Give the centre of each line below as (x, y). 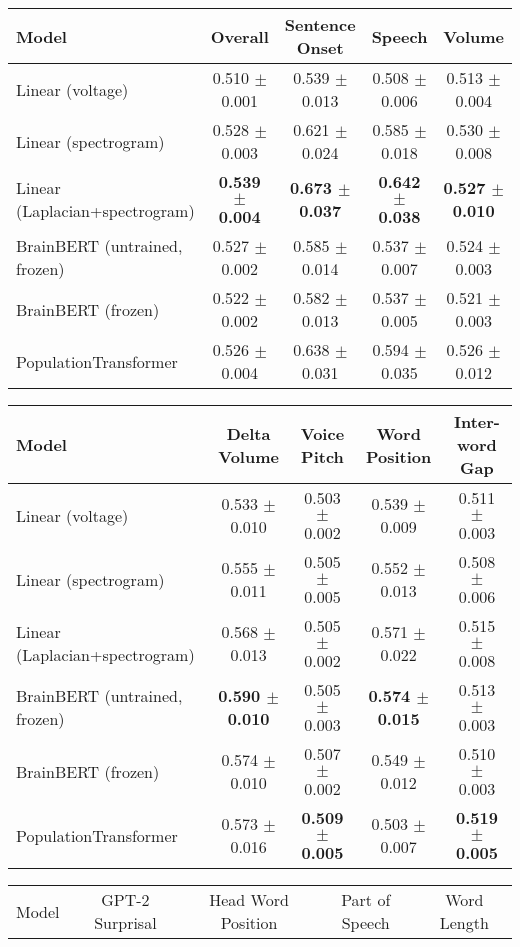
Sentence (320, 24)
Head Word (249, 899)
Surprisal (125, 922)
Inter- (476, 421)
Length (464, 922)
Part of (366, 899)
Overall (239, 36)
